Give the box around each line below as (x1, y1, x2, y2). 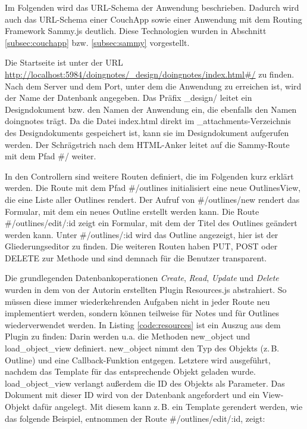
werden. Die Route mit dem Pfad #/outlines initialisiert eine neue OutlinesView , (5, 181, 301, 194)
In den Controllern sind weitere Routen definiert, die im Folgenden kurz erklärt (5, 169, 294, 182)
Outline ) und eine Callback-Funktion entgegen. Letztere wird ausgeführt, (5, 353, 271, 366)
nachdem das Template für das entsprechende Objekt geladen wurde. (5, 365, 256, 378)
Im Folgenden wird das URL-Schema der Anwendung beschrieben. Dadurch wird (5, 1, 299, 13)
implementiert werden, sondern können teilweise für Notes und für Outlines (5, 307, 279, 319)
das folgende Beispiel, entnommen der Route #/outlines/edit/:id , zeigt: (5, 412, 265, 424)
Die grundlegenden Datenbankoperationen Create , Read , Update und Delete (5, 271, 279, 284)
